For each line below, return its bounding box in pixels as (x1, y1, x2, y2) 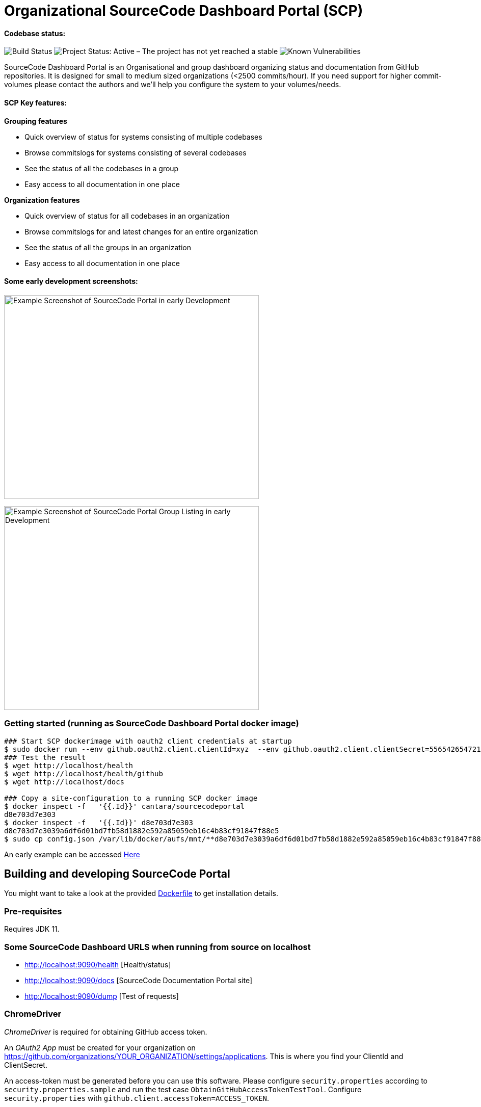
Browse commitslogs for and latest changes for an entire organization (24, 227, 258, 236)
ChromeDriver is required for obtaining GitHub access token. (4, 1027, 207, 1036)
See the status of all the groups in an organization (24, 243, 191, 252)
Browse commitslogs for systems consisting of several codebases (24, 148, 247, 157)
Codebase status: (4, 29, 66, 38)
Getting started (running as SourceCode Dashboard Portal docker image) (4, 718, 299, 729)
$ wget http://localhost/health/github (4, 769, 163, 778)
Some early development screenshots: (4, 277, 138, 286)
